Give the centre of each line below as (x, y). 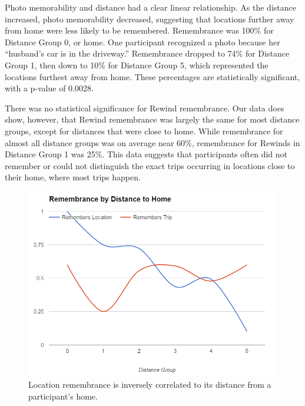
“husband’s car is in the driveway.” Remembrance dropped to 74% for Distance (147, 53)
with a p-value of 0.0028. (49, 88)
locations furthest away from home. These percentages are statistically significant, (152, 76)
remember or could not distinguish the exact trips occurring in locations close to (150, 165)
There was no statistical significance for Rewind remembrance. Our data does (145, 108)
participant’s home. (63, 396)
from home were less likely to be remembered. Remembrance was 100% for (139, 30)
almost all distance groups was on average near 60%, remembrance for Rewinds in (152, 142)
